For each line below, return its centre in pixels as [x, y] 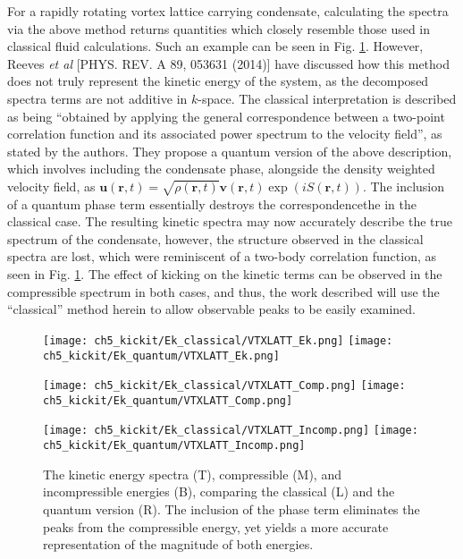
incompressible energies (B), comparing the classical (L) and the [219, 491]
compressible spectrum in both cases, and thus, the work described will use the [223, 291]
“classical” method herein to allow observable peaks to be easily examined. [211, 309]
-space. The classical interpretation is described [327, 98]
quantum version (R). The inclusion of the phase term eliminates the [231, 508]
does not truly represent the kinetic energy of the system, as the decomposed [218, 81]
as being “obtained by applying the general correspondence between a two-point [226, 116]
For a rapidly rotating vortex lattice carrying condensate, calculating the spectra [228, 11]
